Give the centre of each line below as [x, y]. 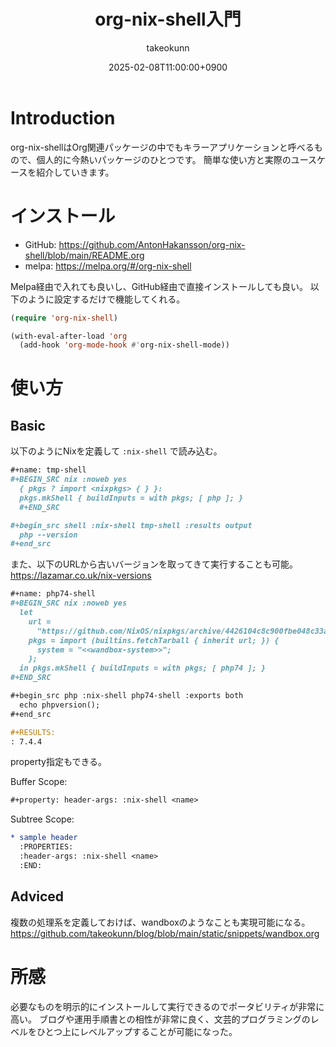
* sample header [44, 838]
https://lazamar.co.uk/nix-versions [81, 576]
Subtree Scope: [42, 819]
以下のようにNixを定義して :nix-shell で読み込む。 [116, 451]
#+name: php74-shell [53, 594]
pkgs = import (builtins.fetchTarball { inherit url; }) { [154, 640]
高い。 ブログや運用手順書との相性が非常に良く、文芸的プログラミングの [160, 1019]
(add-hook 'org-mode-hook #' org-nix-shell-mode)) [124, 345]
